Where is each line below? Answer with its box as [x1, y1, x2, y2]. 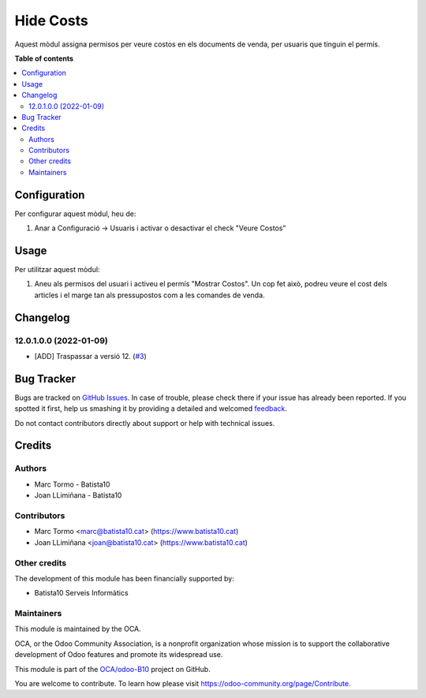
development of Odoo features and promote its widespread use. [14, 650, 223, 659]
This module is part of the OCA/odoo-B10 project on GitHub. [14, 664, 211, 674]
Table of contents [14, 54, 74, 63]
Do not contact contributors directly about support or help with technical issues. [14, 418, 275, 427]
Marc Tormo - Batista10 [34, 480, 110, 489]
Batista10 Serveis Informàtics [34, 588, 129, 598]
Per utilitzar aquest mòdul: [14, 265, 100, 274]
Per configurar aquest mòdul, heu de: [14, 209, 136, 218]
